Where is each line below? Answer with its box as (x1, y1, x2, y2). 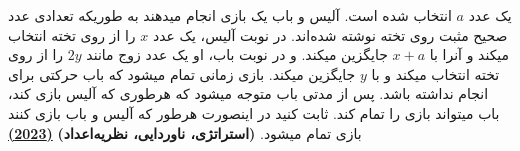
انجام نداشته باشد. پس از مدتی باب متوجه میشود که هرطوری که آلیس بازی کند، (8, 83, 489, 104)
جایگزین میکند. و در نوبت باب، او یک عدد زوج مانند (86, 44, 388, 65)
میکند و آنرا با (429, 44, 510, 65)
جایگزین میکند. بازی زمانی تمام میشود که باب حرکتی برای (8, 63, 356, 84)
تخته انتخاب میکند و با (371, 63, 500, 84)
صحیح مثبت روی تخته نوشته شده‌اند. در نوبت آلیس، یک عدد (152, 24, 508, 45)
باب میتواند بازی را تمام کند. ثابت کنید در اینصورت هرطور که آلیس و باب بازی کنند (8, 102, 500, 123)
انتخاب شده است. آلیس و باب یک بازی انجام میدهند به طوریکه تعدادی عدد (8, 5, 452, 25)
